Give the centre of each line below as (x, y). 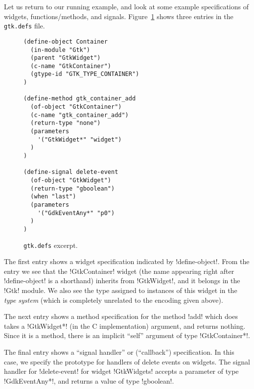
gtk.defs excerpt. (51, 245)
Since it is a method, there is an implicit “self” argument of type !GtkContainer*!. (127, 335)
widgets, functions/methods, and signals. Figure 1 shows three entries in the (119, 16)
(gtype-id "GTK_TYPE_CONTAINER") (85, 74)
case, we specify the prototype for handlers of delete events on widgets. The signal (127, 361)
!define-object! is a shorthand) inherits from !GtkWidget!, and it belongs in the (122, 280)
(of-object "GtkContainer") (76, 107)
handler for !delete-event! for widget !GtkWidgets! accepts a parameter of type (121, 371)
